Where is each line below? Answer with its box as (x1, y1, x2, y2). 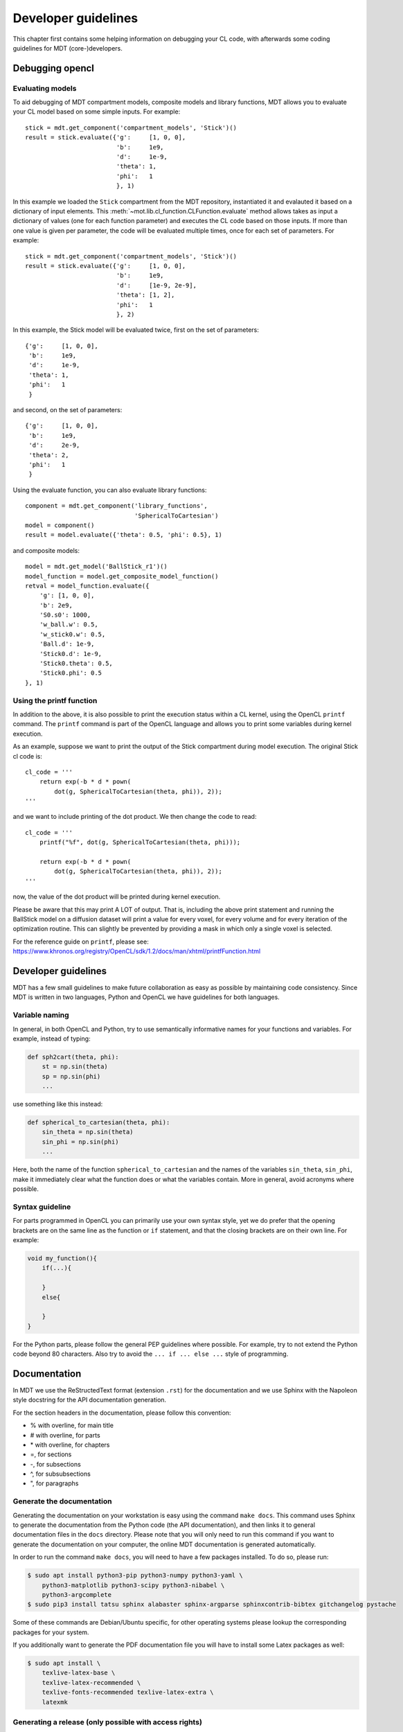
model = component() (25, 521, 95, 529)
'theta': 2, (28, 451, 69, 459)
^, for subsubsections (30, 1469, 91, 1478)
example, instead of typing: (12, 1034, 91, 1043)
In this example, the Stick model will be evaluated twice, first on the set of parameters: (12, 326, 260, 334)
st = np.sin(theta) (42, 1063, 109, 1070)
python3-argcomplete (42, 1591, 112, 1598)
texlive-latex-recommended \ (42, 1679, 141, 1686)
